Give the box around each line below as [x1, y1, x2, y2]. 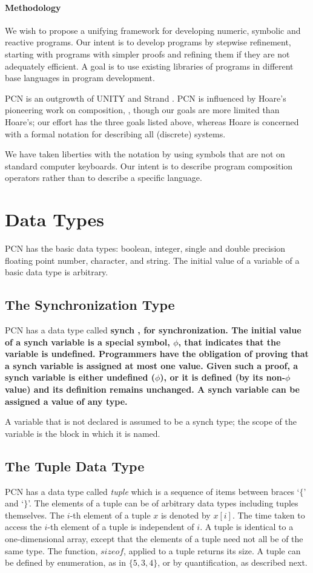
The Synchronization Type [5, 295, 175, 314]
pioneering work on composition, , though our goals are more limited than [5, 103, 280, 116]
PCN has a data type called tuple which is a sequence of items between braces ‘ [5, 485, 300, 497]
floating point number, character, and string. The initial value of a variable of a [5, 254, 300, 266]
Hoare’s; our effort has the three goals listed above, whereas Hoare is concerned [5, 115, 299, 128]
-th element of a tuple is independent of [47, 520, 194, 533]
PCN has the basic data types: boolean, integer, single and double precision [5, 242, 286, 255]
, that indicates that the [178, 335, 281, 348]
